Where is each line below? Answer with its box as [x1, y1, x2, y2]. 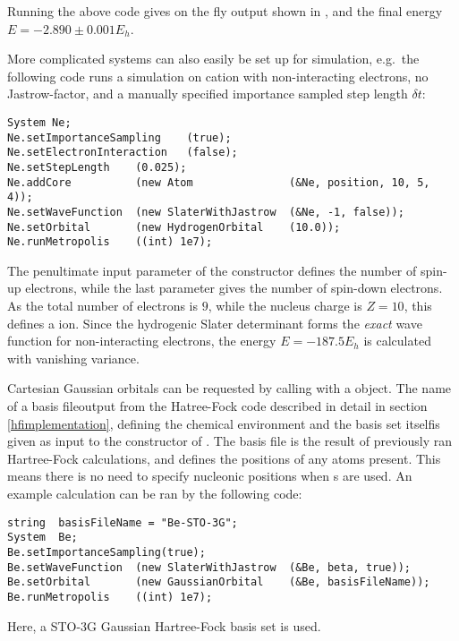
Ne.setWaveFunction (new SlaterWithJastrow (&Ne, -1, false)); [7, 205, 404, 218]
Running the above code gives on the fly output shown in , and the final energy [7, 2, 443, 20]
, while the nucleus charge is [208, 296, 362, 315]
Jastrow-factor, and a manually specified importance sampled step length [7, 84, 408, 103]
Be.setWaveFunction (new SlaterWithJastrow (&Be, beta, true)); [7, 560, 412, 574]
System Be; [7, 531, 78, 544]
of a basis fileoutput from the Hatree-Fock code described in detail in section [7, 397, 428, 415]
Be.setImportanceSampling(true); [7, 545, 206, 559]
